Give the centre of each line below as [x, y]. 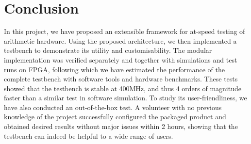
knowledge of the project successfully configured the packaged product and [115, 117]
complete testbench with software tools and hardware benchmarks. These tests [121, 79]
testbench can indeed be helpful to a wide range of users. [89, 136]
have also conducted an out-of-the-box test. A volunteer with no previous [113, 107]
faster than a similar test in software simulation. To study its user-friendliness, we [125, 98]
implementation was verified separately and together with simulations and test [121, 59]
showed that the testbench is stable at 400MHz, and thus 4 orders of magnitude [123, 88]
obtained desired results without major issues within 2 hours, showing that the [121, 126]
